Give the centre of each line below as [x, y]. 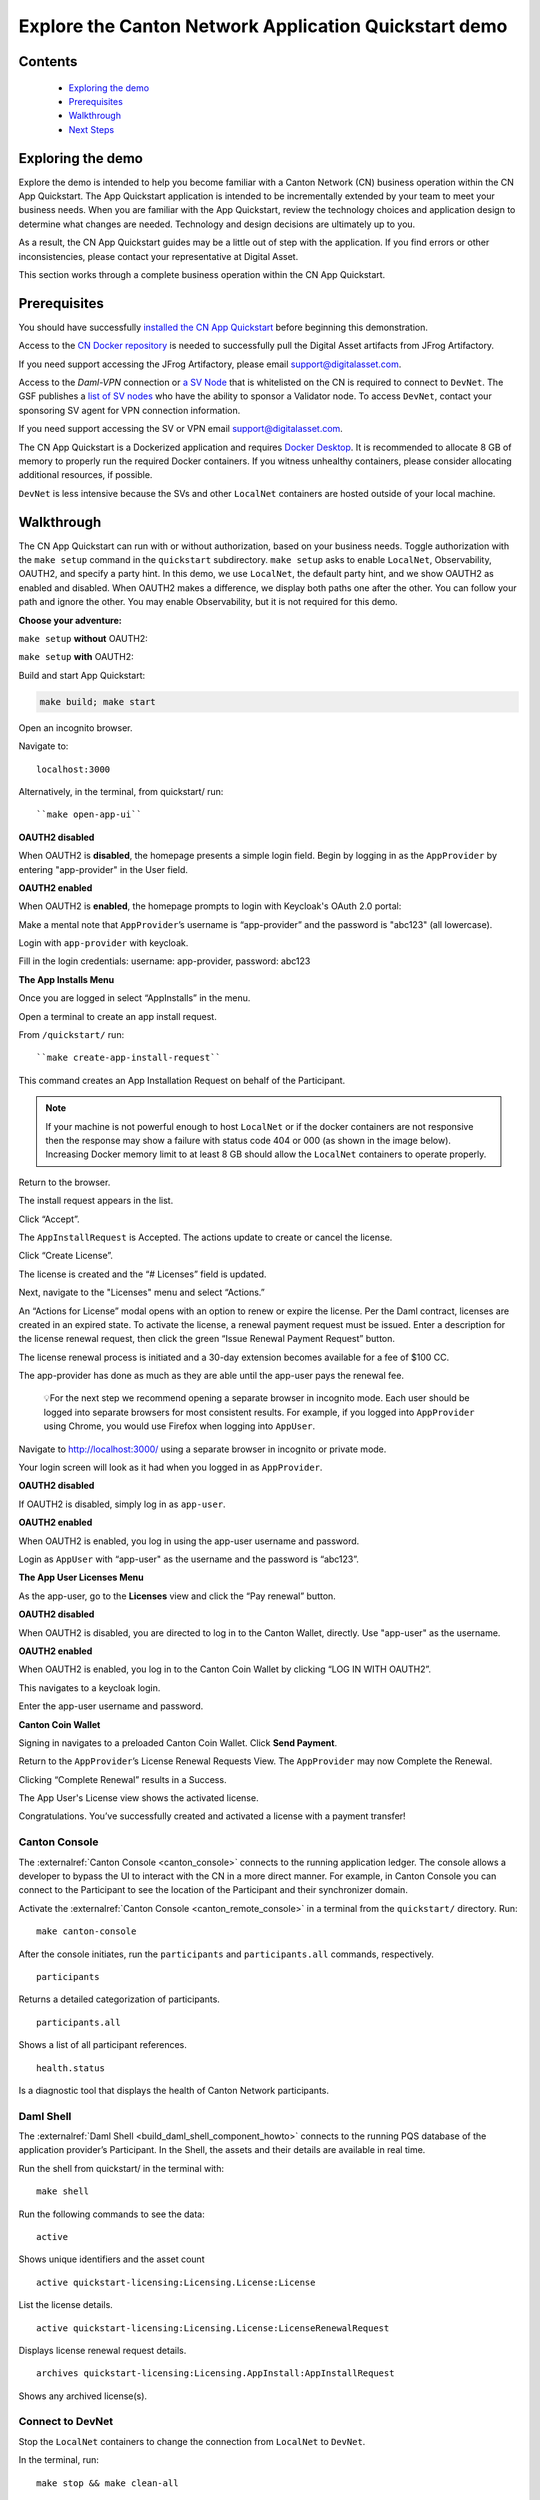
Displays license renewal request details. [102, 2350]
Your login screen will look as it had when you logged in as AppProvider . [170, 1467]
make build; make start [98, 701]
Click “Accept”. [49, 1219]
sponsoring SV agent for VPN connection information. [129, 410]
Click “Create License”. [66, 1256]
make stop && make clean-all [107, 2483]
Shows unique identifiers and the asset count [111, 2259]
